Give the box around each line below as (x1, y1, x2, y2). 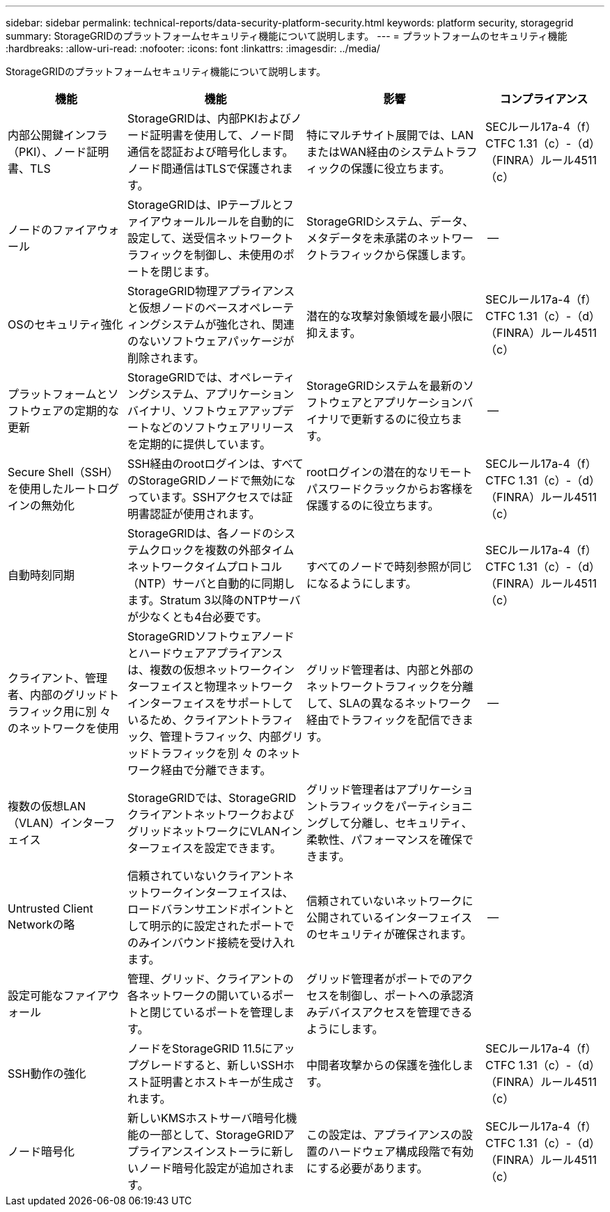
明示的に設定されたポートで (149, 919, 295, 933)
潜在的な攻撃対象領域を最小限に (306, 309, 474, 323)
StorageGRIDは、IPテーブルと (127, 198, 283, 212)
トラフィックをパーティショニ (318, 799, 473, 813)
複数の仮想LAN (8, 799, 86, 813)
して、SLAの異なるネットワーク (306, 696, 472, 710)
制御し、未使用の (194, 248, 283, 262)
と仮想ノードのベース (127, 301, 239, 315)
